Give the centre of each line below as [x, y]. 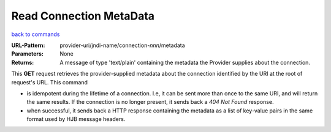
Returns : [23, 62]
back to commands [36, 34]
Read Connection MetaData [83, 16]
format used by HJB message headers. [76, 119]
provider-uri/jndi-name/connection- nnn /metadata [122, 45]
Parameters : [28, 54]
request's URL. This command [50, 82]
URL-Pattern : [28, 45]
